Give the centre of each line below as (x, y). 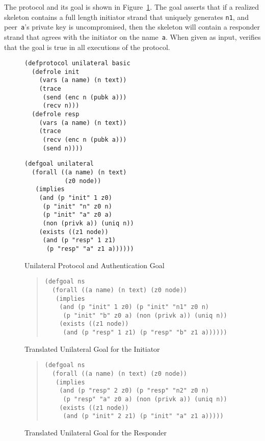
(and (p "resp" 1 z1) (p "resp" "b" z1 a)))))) (145, 333)
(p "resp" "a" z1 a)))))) (90, 249)
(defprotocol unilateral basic (77, 63)
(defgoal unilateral (59, 164)
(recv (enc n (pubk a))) (85, 140)
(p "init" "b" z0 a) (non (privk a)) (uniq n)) (145, 315)
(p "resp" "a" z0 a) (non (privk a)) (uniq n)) (145, 399)
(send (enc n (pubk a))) (85, 97)
